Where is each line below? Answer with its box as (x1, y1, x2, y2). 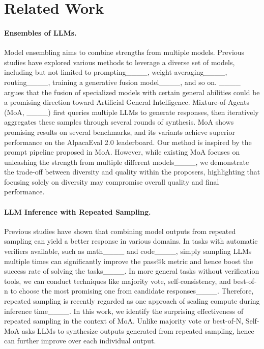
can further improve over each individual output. (4, 335, 156, 346)
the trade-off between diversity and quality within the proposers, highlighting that (4, 166, 260, 177)
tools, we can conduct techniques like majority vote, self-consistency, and (4, 275, 231, 286)
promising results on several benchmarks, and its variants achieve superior (4, 126, 235, 137)
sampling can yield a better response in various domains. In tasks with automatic (4, 236, 258, 246)
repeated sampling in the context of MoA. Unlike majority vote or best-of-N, (4, 315, 244, 326)
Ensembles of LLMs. (4, 27, 77, 38)
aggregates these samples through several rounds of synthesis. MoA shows (4, 117, 234, 127)
